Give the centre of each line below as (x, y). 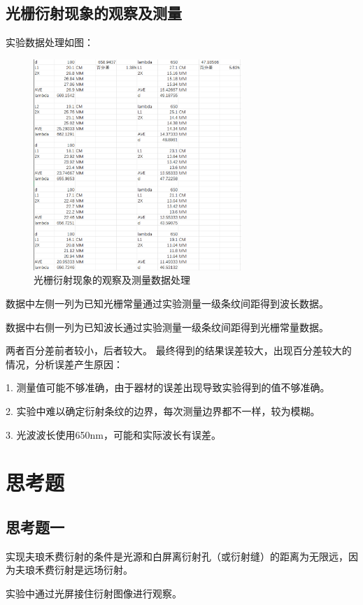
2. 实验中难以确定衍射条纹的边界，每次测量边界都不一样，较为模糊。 (163, 411)
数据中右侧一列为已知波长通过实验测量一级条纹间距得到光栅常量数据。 (167, 327)
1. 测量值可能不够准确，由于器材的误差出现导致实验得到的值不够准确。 (168, 387)
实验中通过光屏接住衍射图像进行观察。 (94, 593)
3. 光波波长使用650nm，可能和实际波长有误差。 (113, 434)
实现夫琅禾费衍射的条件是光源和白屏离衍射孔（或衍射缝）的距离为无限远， (177, 556)
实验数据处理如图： (50, 42)
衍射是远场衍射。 (93, 570)
